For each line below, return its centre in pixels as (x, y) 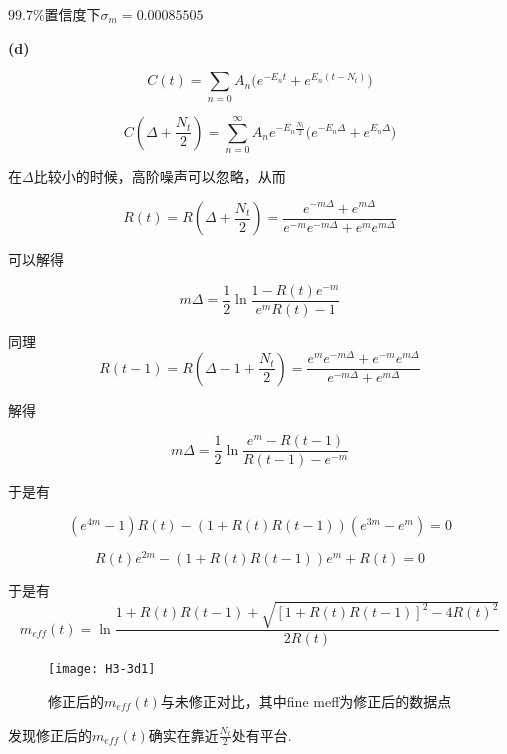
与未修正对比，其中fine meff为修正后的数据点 (306, 700)
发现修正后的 (50, 734)
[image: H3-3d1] (102, 669)
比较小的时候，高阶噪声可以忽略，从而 (159, 175)
